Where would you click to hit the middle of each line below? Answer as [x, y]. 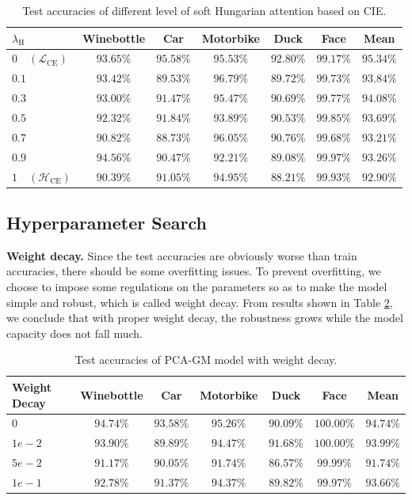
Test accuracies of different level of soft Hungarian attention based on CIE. [204, 10]
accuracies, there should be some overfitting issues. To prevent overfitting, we [194, 271]
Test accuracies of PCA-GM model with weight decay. [206, 360]
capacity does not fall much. [74, 333]
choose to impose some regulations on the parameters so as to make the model [197, 286]
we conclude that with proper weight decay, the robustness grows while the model [205, 318]
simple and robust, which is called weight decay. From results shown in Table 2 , [200, 302]
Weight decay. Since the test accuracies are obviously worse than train [182, 255]
